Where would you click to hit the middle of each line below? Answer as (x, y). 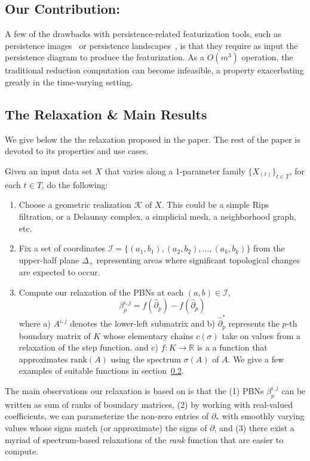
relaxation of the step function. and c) (88, 347)
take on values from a (261, 335)
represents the (254, 323)
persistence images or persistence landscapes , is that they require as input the (151, 45)
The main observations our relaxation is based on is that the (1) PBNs (134, 390)
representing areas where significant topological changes (198, 259)
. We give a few (256, 359)
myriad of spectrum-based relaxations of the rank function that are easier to (144, 439)
